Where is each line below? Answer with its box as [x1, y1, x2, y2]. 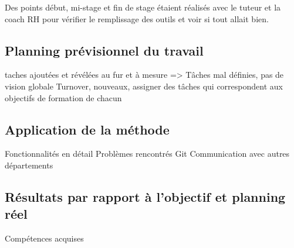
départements [5, 159, 53, 171]
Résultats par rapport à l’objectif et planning [5, 187, 286, 205]
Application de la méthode [5, 120, 170, 138]
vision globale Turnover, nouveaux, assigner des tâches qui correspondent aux [5, 80, 283, 92]
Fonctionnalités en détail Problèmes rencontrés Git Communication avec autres [5, 147, 290, 160]
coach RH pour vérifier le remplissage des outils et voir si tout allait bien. [5, 12, 269, 25]
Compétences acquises [5, 232, 84, 244]
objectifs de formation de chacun [5, 91, 122, 104]
